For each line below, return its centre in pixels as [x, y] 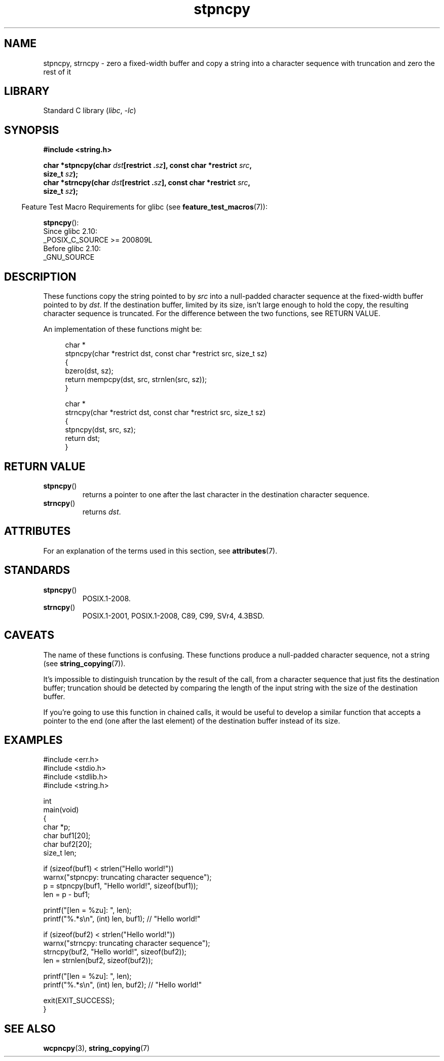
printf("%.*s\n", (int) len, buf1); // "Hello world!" [122, 919]
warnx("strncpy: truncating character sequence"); [127, 943]
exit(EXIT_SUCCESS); [79, 1001]
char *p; [57, 827]
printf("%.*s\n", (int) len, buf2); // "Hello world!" [123, 985]
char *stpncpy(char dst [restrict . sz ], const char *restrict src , [148, 165]
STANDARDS [37, 570]
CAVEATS [29, 635]
